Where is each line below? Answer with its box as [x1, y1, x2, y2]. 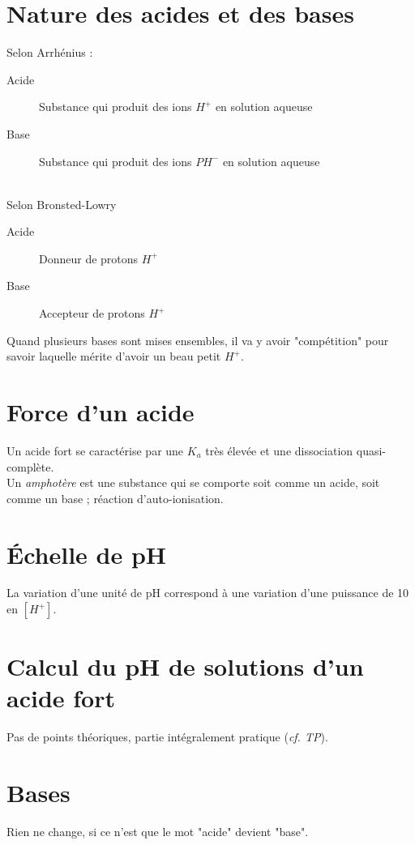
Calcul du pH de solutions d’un [6, 650, 364, 683]
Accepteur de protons [39, 305, 145, 322]
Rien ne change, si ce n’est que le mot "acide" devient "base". [6, 823, 309, 840]
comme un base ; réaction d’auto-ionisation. [6, 489, 224, 506]
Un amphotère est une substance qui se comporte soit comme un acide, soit [6, 474, 380, 491]
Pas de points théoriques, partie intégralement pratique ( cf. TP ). [6, 728, 328, 745]
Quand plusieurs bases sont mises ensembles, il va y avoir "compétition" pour [6, 331, 389, 348]
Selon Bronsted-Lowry [6, 195, 117, 212]
